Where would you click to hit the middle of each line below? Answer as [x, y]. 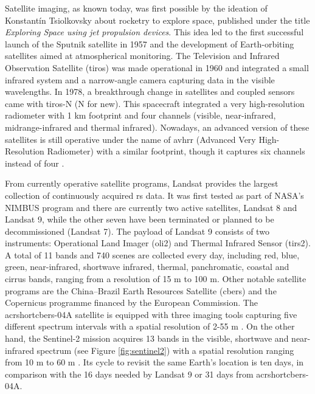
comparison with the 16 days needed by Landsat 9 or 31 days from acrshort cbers [155, 374]
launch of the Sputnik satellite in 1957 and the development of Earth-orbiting [150, 43]
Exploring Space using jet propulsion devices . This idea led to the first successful [154, 32]
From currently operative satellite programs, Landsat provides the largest [142, 183]
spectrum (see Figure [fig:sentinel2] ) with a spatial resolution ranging [165, 350]
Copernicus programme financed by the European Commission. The [131, 302]
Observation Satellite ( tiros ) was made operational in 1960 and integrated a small [157, 67]
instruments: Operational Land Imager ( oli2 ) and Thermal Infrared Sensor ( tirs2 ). [158, 243]
